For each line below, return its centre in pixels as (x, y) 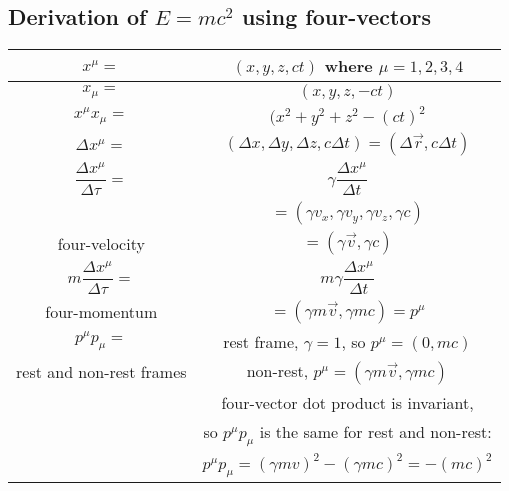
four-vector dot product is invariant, (347, 402)
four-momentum (101, 312)
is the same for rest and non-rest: (375, 431)
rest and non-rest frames (101, 372)
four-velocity (101, 243)
